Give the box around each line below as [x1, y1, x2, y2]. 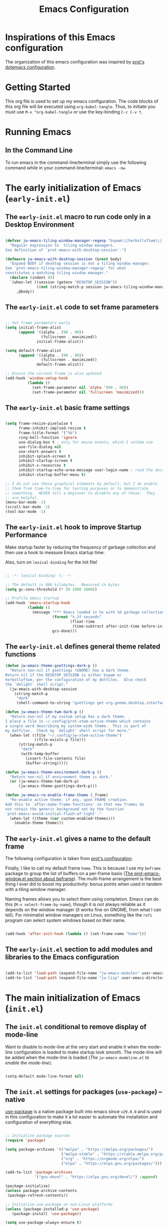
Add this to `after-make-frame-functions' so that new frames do [5, 801, 144, 807]
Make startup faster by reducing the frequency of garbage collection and [5, 544, 156, 550]
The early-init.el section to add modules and [5, 945, 152, 953]
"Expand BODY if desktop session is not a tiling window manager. [9, 261, 151, 266]
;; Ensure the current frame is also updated [5, 371, 101, 376]
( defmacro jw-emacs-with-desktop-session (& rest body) [5, 256, 122, 261]
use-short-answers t [18, 449, 61, 454]
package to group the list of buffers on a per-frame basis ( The [5, 870, 133, 876]
